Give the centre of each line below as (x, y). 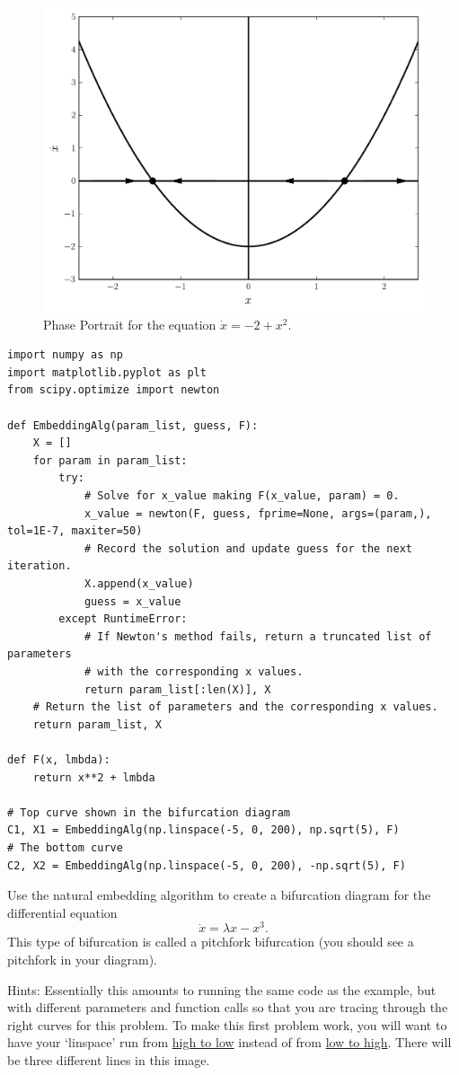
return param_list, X (97, 724)
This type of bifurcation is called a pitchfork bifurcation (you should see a (211, 942)
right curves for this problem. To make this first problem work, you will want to (227, 1024)
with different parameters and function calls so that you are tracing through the (228, 1007)
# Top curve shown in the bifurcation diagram (149, 812)
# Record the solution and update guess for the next (248, 548)
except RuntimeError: (123, 619)
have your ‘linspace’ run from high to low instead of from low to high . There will (229, 1042)
